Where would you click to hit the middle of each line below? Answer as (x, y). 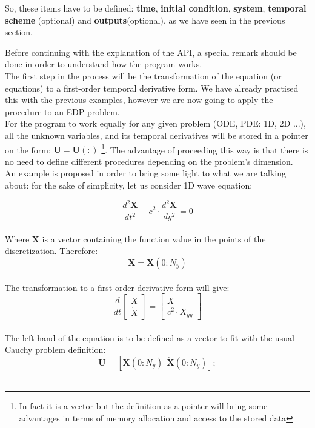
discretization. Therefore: (51, 251)
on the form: (28, 149)
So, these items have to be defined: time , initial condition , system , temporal (156, 8)
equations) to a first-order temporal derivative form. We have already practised (152, 88)
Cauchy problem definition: (55, 349)
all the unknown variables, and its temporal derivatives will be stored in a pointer (157, 135)
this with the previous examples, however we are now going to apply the (139, 100)
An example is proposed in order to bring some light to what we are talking (145, 173)
